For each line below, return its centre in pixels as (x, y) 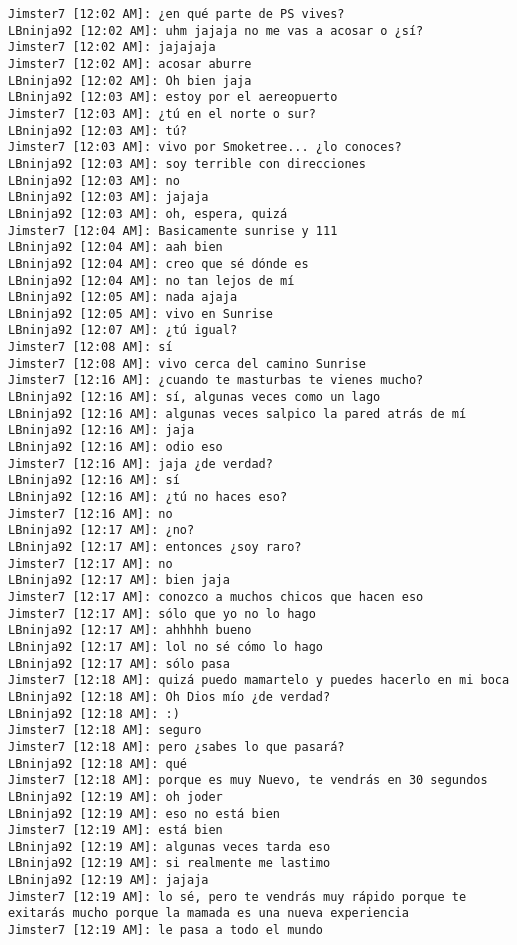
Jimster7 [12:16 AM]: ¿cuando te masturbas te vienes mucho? (216, 380)
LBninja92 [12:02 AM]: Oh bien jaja (130, 80)
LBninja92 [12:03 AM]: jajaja (108, 197)
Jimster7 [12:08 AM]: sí (90, 347)
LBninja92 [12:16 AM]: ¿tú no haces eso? (148, 497)
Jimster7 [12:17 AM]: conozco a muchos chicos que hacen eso (216, 596)
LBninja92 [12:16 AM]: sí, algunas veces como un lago (194, 397)
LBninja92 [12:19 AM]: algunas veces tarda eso (169, 846)
